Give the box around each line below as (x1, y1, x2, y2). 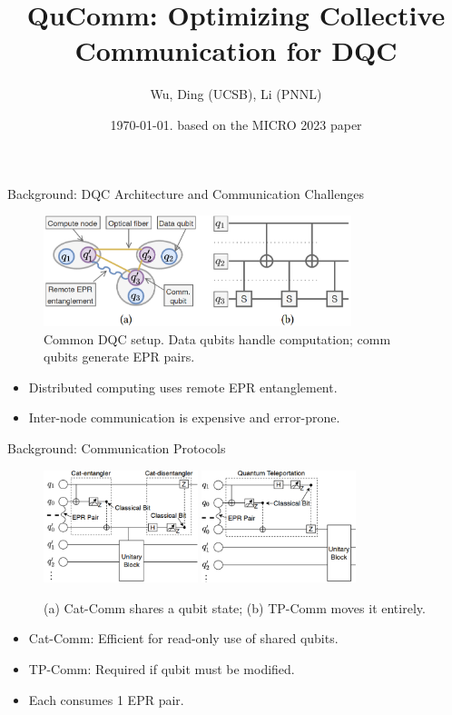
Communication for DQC (74, 32, 398, 69)
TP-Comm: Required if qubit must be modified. (28, 659, 295, 678)
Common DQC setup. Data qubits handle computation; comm (44, 329, 391, 348)
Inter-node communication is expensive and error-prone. (28, 408, 340, 427)
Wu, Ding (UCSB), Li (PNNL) (150, 84, 322, 104)
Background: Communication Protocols (7, 439, 226, 458)
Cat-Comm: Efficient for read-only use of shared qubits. (28, 629, 339, 648)
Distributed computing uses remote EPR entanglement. (28, 377, 338, 396)
